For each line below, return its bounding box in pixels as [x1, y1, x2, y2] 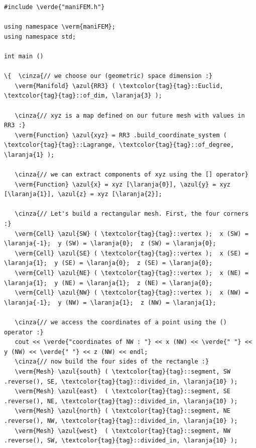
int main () [4, 52, 44, 60]
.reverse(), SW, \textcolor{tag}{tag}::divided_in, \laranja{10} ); [4, 437, 238, 444]
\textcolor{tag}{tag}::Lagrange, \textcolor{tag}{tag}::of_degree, [4, 141, 234, 149]
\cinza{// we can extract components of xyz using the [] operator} [15, 171, 248, 178]
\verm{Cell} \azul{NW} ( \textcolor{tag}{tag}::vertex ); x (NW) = [15, 289, 248, 297]
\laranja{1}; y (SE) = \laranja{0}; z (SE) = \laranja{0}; [4, 259, 213, 267]
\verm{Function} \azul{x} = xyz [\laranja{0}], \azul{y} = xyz [15, 181, 231, 188]
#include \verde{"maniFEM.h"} [4, 4, 105, 11]
